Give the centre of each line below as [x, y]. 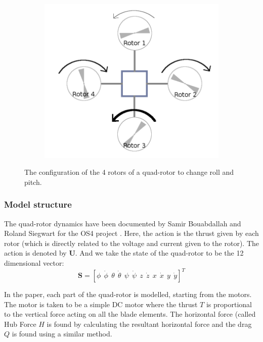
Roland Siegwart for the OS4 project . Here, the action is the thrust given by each [131, 233]
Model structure [38, 204]
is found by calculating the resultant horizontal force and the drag [149, 324]
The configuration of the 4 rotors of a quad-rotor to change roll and [129, 172]
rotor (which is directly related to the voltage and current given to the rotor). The [131, 243]
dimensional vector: [34, 262]
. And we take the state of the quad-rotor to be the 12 [159, 253]
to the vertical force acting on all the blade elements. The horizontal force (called [130, 314]
